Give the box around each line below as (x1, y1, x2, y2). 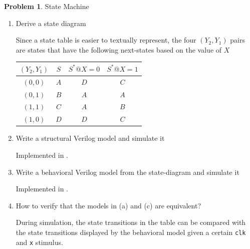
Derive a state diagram (16, 18, 86, 28)
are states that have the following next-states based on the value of (16, 44, 222, 55)
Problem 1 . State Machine (4, 1, 89, 11)
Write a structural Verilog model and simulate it (16, 133, 165, 143)
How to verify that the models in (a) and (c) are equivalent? (16, 200, 201, 210)
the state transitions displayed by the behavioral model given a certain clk (16, 226, 246, 237)
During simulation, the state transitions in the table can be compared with (16, 217, 246, 227)
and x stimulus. (16, 236, 63, 247)
